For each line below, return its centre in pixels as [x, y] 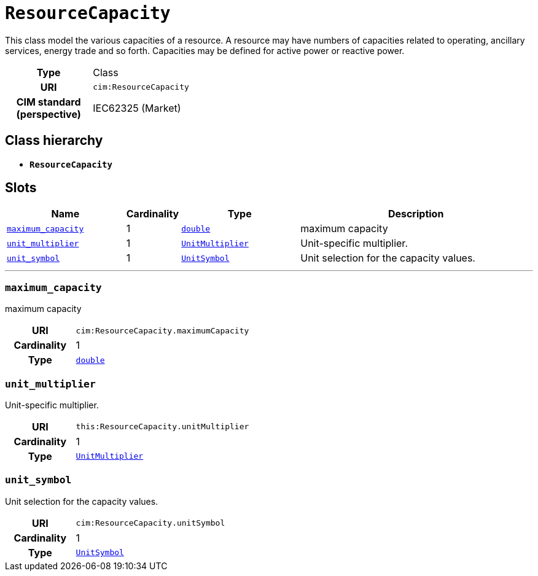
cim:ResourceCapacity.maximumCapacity [162, 330]
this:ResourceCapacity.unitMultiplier [162, 427]
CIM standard [49, 102]
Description [416, 214]
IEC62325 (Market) [137, 108]
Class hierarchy [54, 141]
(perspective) [49, 114]
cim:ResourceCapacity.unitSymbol [150, 523]
